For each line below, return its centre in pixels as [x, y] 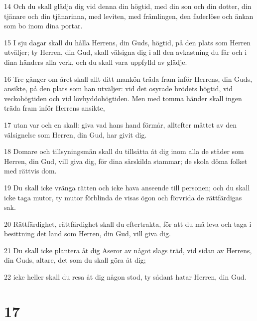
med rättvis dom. [30, 171]
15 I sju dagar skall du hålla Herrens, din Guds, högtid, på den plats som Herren [128, 42]
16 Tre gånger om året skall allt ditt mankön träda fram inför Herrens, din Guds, [128, 79]
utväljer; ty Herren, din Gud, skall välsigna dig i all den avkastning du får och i [126, 52]
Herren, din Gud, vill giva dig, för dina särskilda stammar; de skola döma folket [126, 161]
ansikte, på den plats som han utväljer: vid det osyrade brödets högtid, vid [119, 88]
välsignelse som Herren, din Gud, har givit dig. [75, 134]
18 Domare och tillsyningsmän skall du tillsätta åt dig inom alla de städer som [124, 151]
